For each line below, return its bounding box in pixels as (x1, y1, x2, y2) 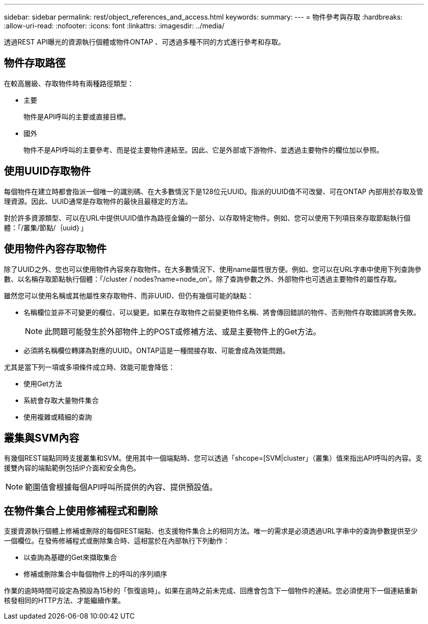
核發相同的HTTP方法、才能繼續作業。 (4, 596, 125, 605)
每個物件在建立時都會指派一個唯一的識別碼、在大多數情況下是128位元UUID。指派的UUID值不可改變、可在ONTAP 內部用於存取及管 (4, 187, 423, 196)
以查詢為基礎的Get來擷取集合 (23, 553, 117, 562)
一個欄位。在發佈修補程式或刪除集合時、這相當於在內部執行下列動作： (4, 536, 230, 545)
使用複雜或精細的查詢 (23, 412, 92, 421)
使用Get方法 (23, 379, 63, 388)
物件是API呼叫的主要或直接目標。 (23, 112, 130, 121)
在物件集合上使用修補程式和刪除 (4, 504, 158, 517)
